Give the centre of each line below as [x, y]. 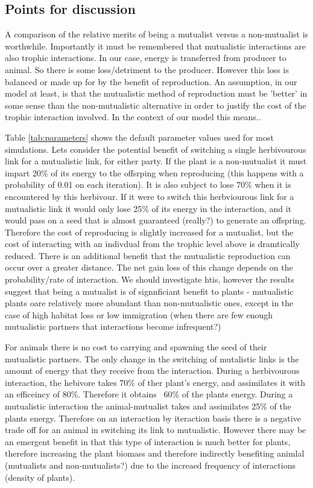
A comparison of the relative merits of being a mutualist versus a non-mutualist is [157, 34]
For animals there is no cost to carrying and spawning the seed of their [136, 347]
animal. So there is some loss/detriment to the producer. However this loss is [147, 69]
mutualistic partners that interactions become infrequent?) [113, 326]
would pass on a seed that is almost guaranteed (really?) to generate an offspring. [156, 220]
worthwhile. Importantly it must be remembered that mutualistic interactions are [156, 46]
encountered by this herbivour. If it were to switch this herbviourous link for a [150, 196]
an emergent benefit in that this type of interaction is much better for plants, [148, 441]
